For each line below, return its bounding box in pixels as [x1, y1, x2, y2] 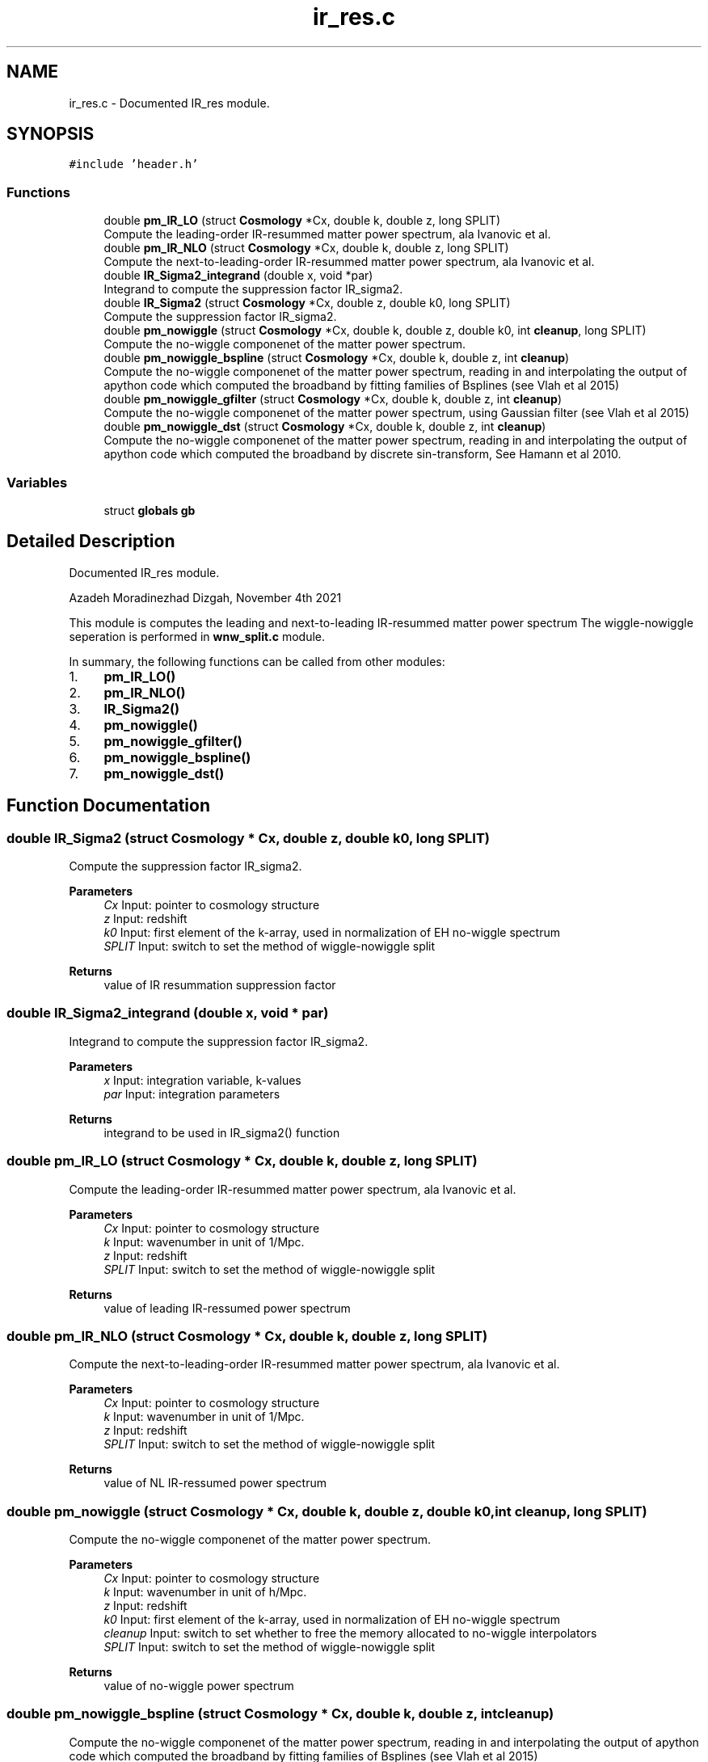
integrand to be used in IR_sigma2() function [103, 1125, 340, 1140]
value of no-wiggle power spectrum [103, 1679, 294, 1692]
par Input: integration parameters [103, 1086, 280, 1101]
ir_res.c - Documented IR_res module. [69, 95, 270, 110]
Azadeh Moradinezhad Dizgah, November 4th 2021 [69, 590, 342, 605]
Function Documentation [6, 795, 210, 816]
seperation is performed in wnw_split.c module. [69, 629, 326, 643]
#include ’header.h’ [69, 158, 199, 171]
